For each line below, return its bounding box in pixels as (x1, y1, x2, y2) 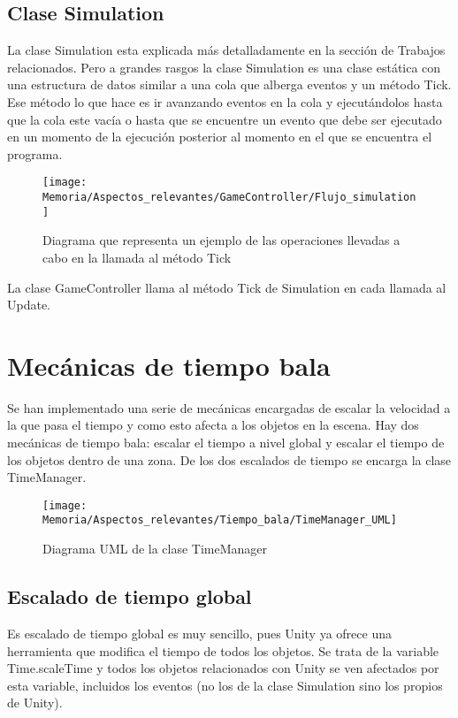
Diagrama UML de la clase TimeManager (42, 539, 268, 558)
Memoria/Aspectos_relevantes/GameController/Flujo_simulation (42, 191, 416, 204)
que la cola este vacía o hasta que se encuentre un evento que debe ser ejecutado (7, 110, 442, 128)
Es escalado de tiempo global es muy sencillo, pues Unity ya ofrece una (7, 623, 392, 642)
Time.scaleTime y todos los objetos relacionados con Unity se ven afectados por (7, 659, 439, 677)
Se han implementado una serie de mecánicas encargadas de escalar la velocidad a (7, 398, 451, 416)
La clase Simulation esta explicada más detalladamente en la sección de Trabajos (7, 41, 446, 59)
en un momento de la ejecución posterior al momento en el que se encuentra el (7, 127, 432, 146)
